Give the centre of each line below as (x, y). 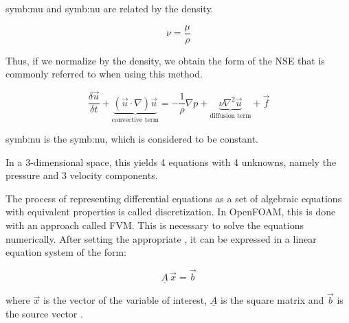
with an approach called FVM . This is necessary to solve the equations (155, 225)
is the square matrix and (272, 300)
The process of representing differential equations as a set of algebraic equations (174, 198)
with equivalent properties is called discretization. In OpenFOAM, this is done (171, 212)
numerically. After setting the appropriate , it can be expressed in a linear (161, 238)
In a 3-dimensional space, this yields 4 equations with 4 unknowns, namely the (171, 161)
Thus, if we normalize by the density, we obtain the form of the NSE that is (165, 60)
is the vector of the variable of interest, (125, 300)
